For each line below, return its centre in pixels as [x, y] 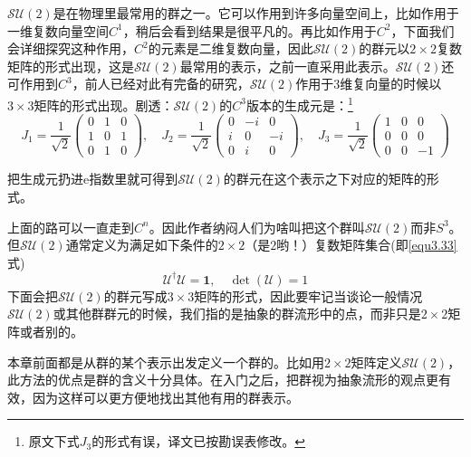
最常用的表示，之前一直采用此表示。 [288, 66]
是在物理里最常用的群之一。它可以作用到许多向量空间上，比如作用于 [256, 13]
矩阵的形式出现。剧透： [104, 105]
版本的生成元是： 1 [299, 103]
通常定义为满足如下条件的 [142, 245]
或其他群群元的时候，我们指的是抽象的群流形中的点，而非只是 [237, 314]
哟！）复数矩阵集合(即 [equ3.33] [367, 245]
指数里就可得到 [134, 179]
